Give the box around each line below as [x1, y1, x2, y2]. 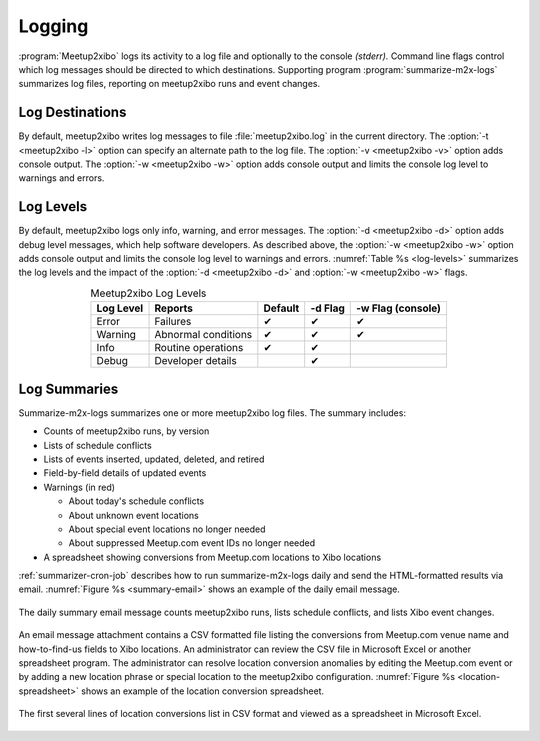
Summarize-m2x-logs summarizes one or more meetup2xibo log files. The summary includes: [18, 406, 407, 419]
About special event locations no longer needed [68, 523, 266, 535]
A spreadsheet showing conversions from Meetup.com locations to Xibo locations [43, 551, 382, 563]
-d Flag [310, 301, 345, 315]
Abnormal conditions [154, 328, 253, 342]
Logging [18, 15, 89, 37]
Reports [154, 301, 194, 315]
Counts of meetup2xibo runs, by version [43, 425, 210, 437]
